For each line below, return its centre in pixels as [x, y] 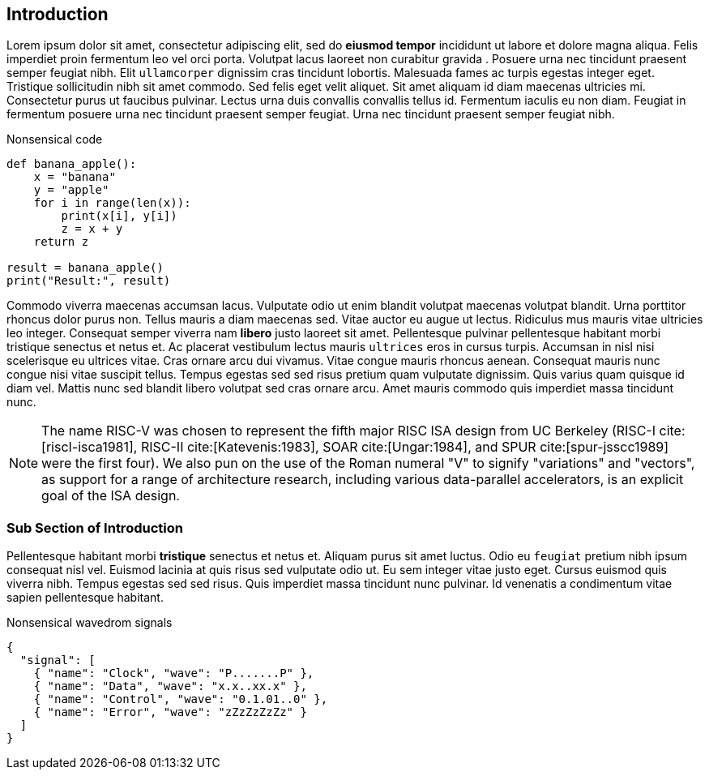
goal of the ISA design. [111, 496]
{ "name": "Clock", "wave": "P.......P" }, [174, 673]
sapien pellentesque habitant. [85, 598]
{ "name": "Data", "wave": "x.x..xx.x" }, [170, 686]
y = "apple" [71, 190]
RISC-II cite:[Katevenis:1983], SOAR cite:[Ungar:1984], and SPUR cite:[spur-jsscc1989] [405, 447]
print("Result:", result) [89, 281]
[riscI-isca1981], [90, 447]
